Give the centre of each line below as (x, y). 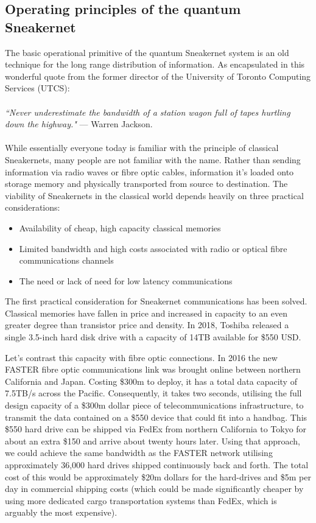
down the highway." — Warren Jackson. (79, 124)
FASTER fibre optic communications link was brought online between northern (153, 369)
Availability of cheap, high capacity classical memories (120, 227)
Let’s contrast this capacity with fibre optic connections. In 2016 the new (141, 357)
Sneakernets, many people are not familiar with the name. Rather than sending (153, 159)
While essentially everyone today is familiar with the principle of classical (142, 148)
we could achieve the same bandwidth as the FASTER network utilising (139, 453)
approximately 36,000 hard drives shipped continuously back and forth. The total (157, 465)
